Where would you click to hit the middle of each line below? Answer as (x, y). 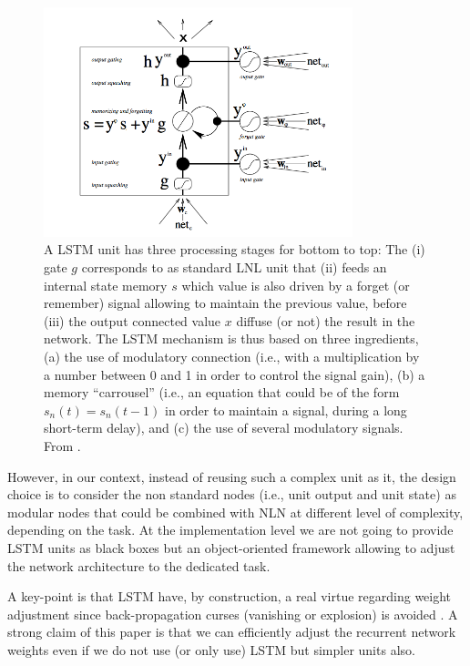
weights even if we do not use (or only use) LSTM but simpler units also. (211, 649)
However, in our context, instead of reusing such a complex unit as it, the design (232, 476)
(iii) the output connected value (133, 320)
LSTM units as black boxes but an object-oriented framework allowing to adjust (231, 547)
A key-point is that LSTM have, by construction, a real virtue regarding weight (230, 596)
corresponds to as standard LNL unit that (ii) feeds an (234, 267)
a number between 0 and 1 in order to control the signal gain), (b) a (235, 374)
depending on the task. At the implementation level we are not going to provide (230, 530)
